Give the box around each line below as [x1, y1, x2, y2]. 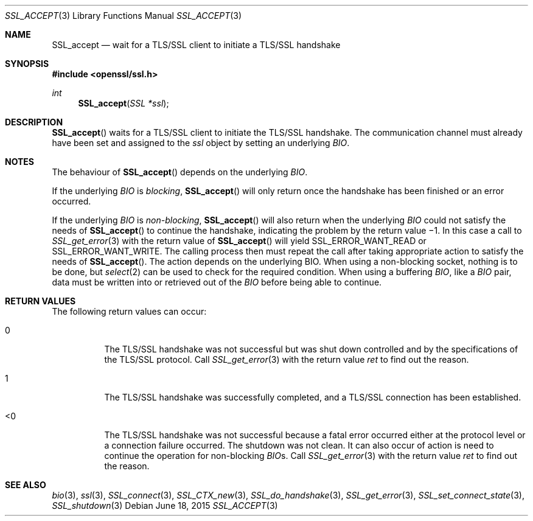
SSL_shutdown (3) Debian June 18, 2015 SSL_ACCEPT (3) [52, 500, 278, 511]
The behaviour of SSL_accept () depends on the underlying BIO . [52, 167, 308, 177]
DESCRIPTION [5, 117, 63, 127]
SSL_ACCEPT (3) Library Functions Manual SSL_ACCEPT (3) [5, 10, 242, 21]
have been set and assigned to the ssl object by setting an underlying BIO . [52, 138, 350, 148]
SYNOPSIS [5, 58, 49, 69]
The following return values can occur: [52, 306, 207, 316]
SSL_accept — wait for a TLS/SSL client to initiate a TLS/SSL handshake [52, 40, 341, 50]
